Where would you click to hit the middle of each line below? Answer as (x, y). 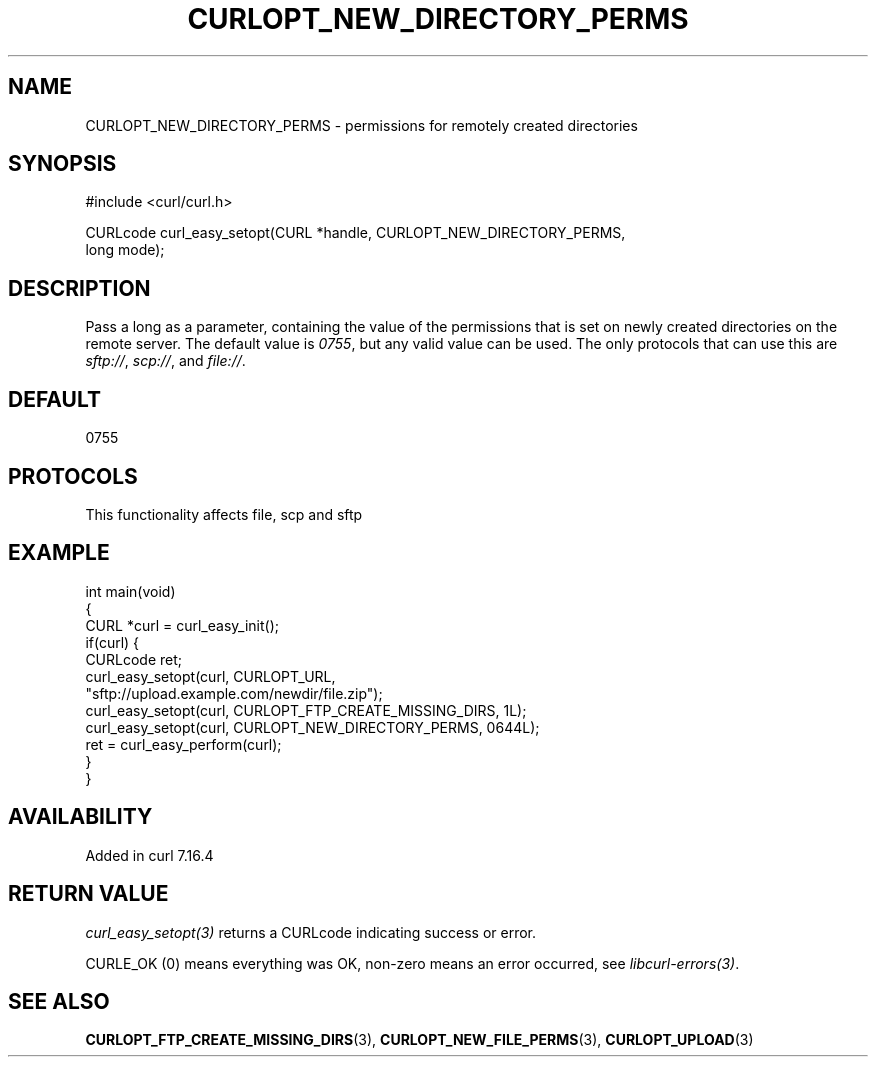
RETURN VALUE (88, 894)
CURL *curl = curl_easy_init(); (182, 625)
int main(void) (130, 591)
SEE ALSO (59, 1001)
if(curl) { (112, 642)
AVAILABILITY (80, 817)
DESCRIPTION (79, 288)
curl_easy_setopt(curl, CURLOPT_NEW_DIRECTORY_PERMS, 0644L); (312, 727)
